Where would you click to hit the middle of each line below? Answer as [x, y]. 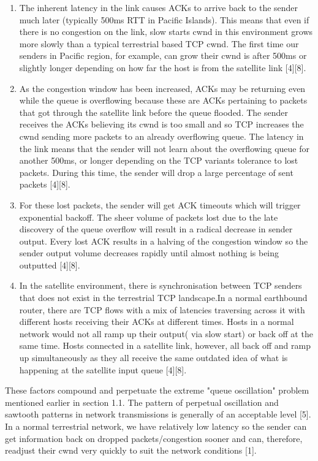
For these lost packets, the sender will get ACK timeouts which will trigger [160, 204]
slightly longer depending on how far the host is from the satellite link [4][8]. [163, 67]
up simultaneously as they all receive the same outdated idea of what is [153, 358]
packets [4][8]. [45, 184]
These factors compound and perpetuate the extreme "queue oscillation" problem [157, 390]
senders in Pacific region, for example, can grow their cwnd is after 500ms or [163, 55]
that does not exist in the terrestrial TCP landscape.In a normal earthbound [163, 298]
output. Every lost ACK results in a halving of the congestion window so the [164, 241]
